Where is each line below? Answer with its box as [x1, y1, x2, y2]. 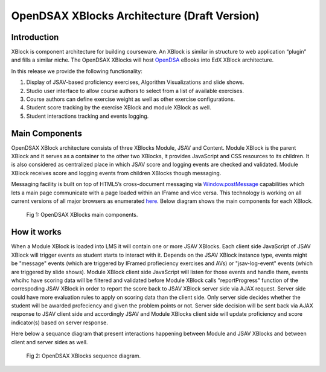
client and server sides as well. [11, 338, 88, 345]
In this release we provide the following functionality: [11, 67, 143, 75]
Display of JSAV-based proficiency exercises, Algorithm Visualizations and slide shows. [26, 79, 245, 86]
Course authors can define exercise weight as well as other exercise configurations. [26, 95, 235, 103]
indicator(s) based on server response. [11, 319, 108, 326]
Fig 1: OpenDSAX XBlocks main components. [26, 211, 138, 219]
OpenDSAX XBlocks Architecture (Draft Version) [11, 9, 260, 22]
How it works [11, 227, 62, 237]
